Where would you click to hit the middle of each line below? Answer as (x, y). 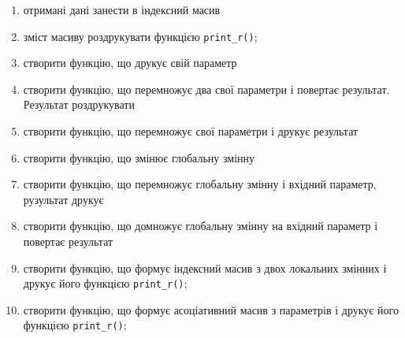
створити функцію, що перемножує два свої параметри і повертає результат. (206, 89)
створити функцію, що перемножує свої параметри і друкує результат (191, 131)
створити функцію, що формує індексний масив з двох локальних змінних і (205, 267)
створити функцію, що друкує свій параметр (130, 63)
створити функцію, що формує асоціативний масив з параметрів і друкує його (211, 309)
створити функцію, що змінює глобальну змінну (139, 157)
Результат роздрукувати (79, 104)
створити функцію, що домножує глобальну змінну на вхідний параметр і (201, 226)
